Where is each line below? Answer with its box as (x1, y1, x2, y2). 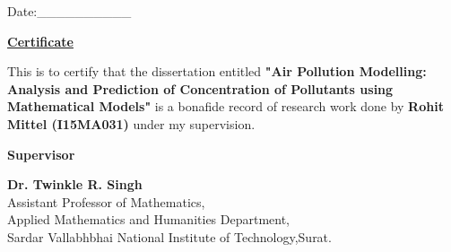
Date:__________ (7, 2, 132, 20)
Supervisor (7, 144, 75, 163)
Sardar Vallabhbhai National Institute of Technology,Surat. (7, 227, 332, 246)
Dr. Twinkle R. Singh (7, 175, 143, 194)
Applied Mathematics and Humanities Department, (7, 210, 291, 229)
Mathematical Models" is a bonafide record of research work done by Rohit (7, 97, 444, 116)
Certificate (7, 31, 74, 50)
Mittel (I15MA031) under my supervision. (7, 114, 256, 133)
